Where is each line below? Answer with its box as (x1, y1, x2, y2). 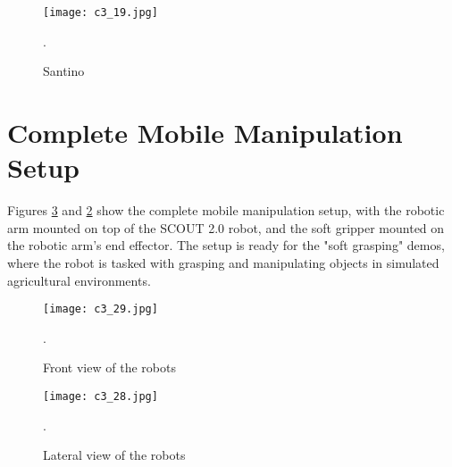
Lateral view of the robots (43, 446, 186, 464)
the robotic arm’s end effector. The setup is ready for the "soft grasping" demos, (7, 236, 445, 254)
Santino (43, 62, 85, 80)
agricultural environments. (7, 271, 151, 289)
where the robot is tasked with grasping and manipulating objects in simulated (7, 253, 439, 271)
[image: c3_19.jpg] (43, 6, 158, 19)
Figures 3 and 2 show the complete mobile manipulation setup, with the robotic (7, 201, 445, 220)
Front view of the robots (43, 358, 176, 377)
